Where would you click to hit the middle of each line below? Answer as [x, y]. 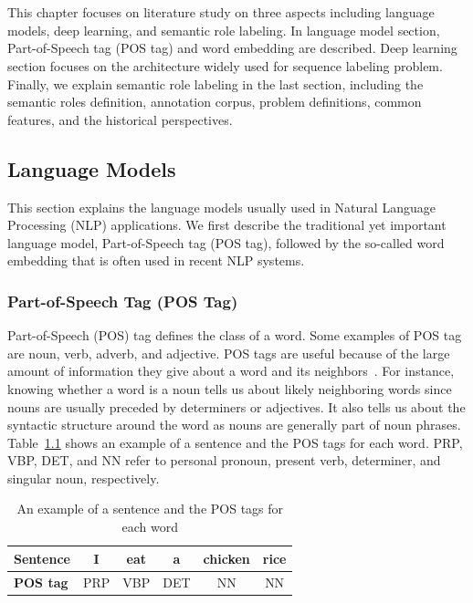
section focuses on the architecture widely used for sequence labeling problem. [225, 65]
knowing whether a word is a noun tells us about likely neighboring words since [230, 388]
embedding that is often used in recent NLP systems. [156, 260]
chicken [226, 558]
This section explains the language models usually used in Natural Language [221, 207]
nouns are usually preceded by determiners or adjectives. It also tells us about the [236, 406]
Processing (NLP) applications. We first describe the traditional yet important [227, 225]
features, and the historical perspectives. [120, 119]
